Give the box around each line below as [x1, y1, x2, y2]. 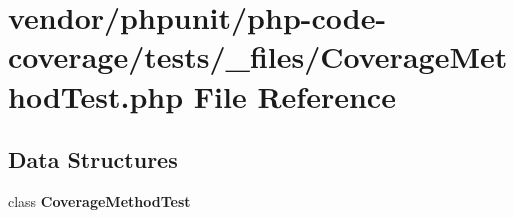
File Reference [193, 75, 396, 116]
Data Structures [8, 144, 178, 175]
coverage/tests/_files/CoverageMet [8, 36, 508, 77]
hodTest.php [8, 75, 184, 116]
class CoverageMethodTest [8, 190, 191, 211]
